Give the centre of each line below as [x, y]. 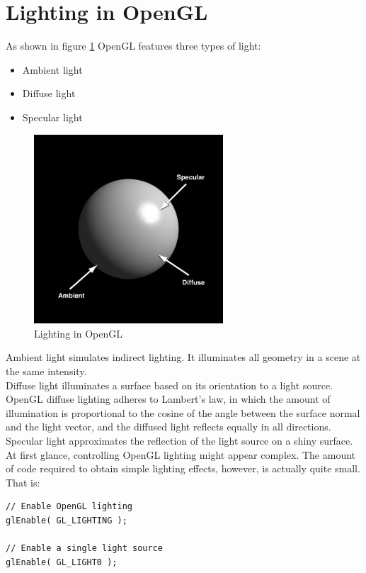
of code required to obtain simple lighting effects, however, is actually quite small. [183, 468]
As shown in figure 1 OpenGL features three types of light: [133, 46]
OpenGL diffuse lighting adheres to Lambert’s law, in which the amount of [168, 399]
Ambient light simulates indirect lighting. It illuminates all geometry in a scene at [183, 357]
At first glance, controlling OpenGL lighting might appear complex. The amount [181, 454]
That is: [23, 482]
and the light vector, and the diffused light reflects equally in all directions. [168, 427]
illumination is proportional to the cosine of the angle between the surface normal [183, 412]
